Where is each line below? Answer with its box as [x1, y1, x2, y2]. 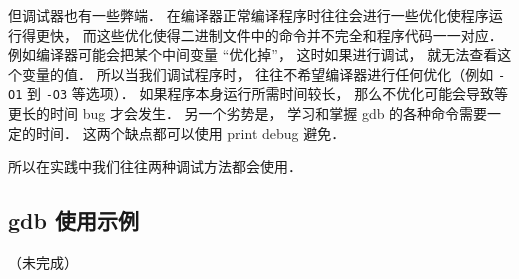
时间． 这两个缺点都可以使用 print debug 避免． [35, 122, 346, 143]
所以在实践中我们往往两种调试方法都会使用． [8, 156, 302, 177]
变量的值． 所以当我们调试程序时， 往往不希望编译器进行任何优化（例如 [21, 63, 494, 84]
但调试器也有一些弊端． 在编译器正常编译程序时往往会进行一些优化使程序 [8, 5, 489, 25]
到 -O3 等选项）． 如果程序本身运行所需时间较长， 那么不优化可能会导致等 [26, 83, 509, 104]
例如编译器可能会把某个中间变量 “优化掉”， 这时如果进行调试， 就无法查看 [8, 44, 498, 65]
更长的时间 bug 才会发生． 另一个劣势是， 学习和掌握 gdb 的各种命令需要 [8, 103, 488, 124]
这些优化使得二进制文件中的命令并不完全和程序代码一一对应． [96, 24, 503, 45]
